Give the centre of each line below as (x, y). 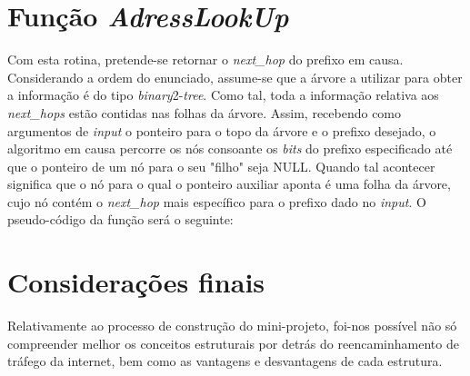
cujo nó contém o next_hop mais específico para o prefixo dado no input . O (217, 201)
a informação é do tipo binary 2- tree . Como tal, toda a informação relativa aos (223, 95)
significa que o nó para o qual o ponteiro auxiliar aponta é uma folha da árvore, (229, 184)
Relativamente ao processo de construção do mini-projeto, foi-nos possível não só (232, 326)
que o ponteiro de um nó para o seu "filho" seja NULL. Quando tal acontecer (221, 166)
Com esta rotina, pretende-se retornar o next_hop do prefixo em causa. (205, 59)
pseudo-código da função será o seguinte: (120, 219)
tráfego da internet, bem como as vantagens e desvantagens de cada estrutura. (225, 361)
